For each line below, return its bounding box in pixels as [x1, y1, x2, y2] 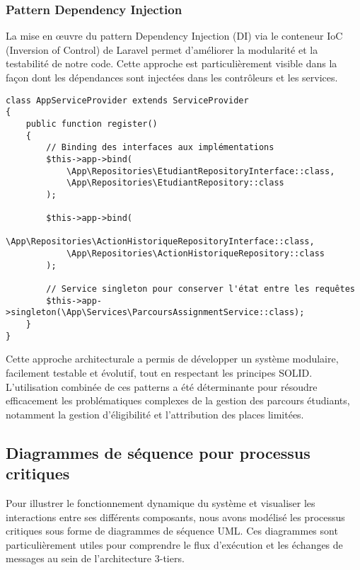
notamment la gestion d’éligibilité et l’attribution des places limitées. [6, 406, 304, 421]
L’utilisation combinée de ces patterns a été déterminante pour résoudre [6, 379, 318, 394]
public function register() [25, 118, 158, 129]
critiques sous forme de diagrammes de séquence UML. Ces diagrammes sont [6, 523, 338, 538]
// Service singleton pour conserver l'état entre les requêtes [46, 284, 355, 295]
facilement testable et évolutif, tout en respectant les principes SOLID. [6, 365, 313, 380]
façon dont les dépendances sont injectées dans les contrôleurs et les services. [6, 70, 338, 84]
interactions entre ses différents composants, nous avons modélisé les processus [6, 509, 345, 524]
